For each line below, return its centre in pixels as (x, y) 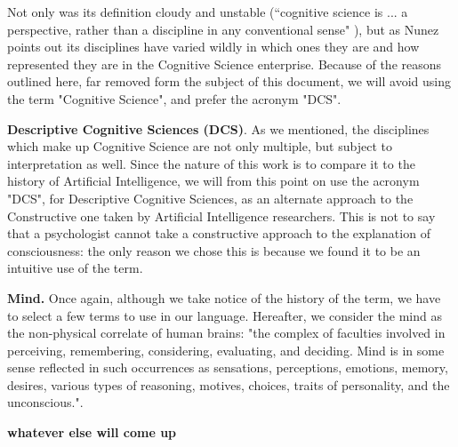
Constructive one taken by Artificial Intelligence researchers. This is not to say (221, 216)
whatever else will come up (92, 432)
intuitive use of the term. (75, 268)
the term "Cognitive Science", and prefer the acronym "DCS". (174, 98)
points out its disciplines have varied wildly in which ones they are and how (213, 47)
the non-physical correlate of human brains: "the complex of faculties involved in (226, 333)
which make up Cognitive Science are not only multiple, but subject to (200, 146)
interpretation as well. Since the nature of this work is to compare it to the (211, 163)
